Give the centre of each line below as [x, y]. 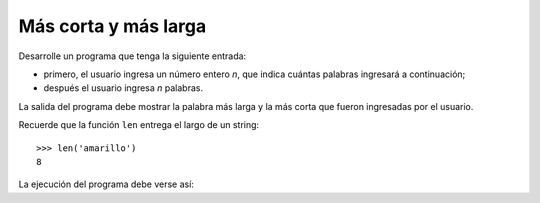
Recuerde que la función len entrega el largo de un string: [139, 125]
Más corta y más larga [112, 26]
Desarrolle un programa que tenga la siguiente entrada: [132, 56]
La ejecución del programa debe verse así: [106, 184]
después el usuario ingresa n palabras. [123, 88]
